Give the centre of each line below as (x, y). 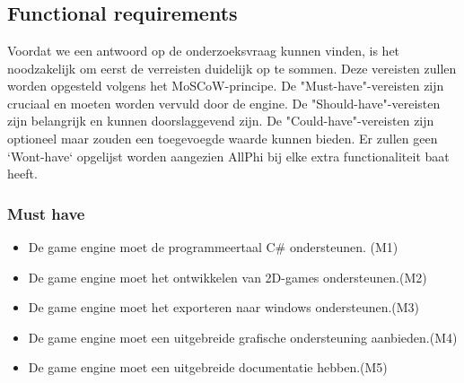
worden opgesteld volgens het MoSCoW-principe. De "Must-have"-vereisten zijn (226, 86)
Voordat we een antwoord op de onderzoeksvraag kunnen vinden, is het (204, 50)
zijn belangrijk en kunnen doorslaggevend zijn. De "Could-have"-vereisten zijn (221, 121)
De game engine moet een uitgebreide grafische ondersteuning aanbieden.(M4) (243, 337)
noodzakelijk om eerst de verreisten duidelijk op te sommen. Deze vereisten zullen (232, 68)
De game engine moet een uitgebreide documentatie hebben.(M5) (208, 367)
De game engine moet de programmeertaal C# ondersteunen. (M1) (213, 246)
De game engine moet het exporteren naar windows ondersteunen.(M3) (224, 307)
